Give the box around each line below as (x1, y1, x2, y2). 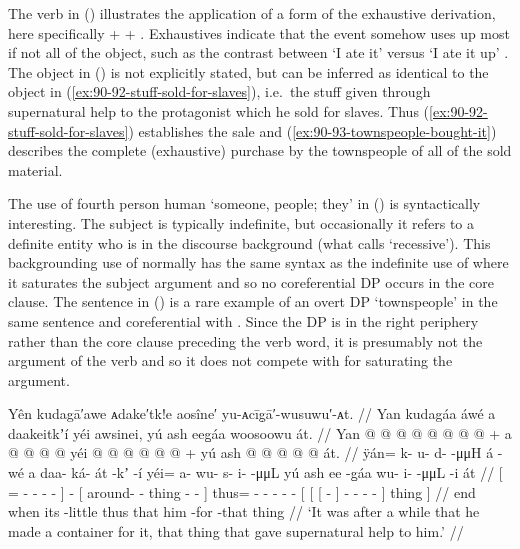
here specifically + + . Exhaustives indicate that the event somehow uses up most (8, 22, 510, 43)
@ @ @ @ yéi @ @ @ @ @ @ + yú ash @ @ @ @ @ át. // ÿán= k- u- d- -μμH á (8, 442, 494, 463)
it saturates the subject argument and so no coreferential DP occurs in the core (8, 271, 494, 292)
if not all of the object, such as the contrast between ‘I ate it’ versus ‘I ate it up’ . (8, 42, 509, 63)
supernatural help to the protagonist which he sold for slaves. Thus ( (8, 100, 430, 121)
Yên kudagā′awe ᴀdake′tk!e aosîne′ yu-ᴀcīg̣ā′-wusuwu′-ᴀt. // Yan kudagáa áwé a (8, 403, 496, 424)
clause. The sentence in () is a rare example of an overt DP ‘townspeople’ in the (8, 291, 498, 312)
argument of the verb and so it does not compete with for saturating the (8, 350, 453, 371)
